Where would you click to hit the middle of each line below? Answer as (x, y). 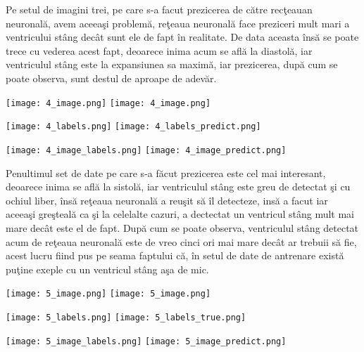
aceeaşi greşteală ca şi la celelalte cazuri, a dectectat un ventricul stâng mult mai (180, 214)
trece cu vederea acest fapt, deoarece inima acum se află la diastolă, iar (159, 50)
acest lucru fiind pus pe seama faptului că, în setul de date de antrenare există (175, 255)
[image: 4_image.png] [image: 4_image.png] (108, 103)
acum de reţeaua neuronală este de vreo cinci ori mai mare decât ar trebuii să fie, (181, 241)
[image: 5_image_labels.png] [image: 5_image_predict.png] (146, 341)
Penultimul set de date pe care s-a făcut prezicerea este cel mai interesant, (166, 172)
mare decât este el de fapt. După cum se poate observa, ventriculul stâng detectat (182, 227)
